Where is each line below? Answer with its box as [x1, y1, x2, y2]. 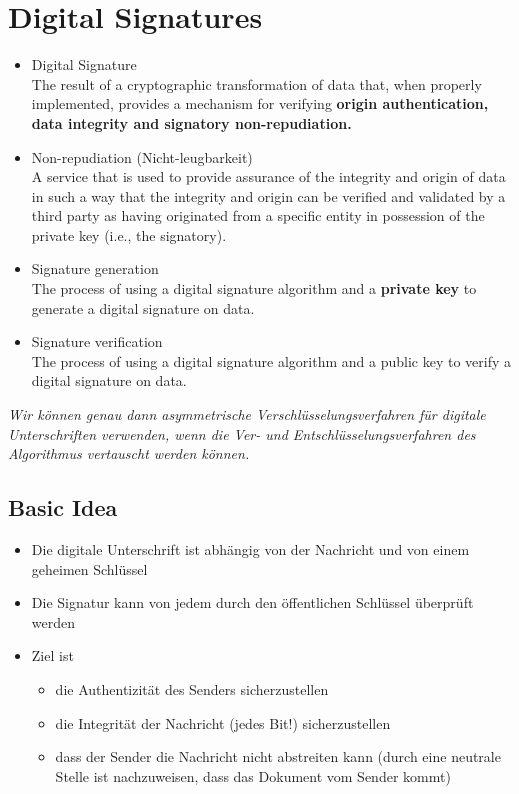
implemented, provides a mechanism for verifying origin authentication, [31, 93, 489, 114]
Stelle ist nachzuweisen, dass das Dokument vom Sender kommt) [55, 765, 451, 786]
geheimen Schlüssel [31, 558, 148, 579]
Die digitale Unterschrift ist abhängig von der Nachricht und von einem [31, 539, 470, 560]
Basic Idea [8, 492, 118, 523]
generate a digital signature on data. [31, 297, 255, 318]
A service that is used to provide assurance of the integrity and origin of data [31, 166, 506, 187]
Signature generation [31, 258, 159, 279]
